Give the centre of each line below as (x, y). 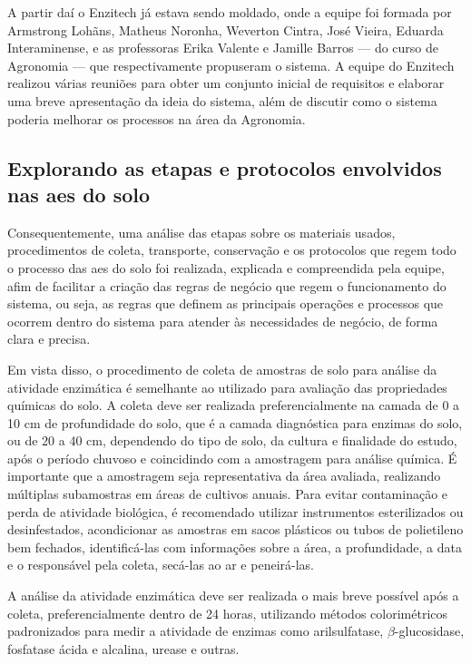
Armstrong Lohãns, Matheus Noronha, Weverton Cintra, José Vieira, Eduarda (226, 29)
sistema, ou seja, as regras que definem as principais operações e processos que (226, 303)
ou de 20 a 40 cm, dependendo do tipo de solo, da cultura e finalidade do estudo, (232, 440)
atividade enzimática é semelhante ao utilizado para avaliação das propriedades (227, 387)
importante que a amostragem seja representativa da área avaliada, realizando (224, 476)
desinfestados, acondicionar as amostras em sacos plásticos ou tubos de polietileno (235, 529)
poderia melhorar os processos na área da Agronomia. (157, 118)
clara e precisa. (49, 339)
